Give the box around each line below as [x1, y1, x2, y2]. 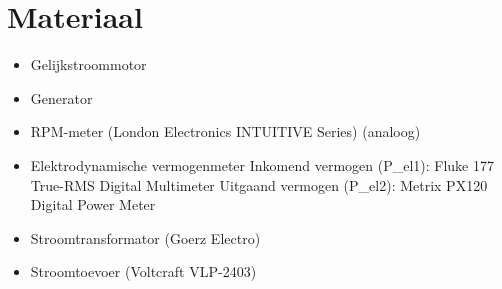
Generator [30, 87, 93, 108]
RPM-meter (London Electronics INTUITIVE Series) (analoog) [30, 121, 421, 142]
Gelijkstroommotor [30, 54, 147, 75]
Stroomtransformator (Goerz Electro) [30, 227, 261, 248]
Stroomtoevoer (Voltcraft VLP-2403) [30, 261, 257, 282]
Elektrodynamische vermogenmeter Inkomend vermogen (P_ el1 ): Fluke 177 [30, 154, 494, 175]
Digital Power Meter [30, 194, 156, 215]
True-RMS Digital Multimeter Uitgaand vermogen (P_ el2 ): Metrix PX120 [30, 174, 488, 195]
